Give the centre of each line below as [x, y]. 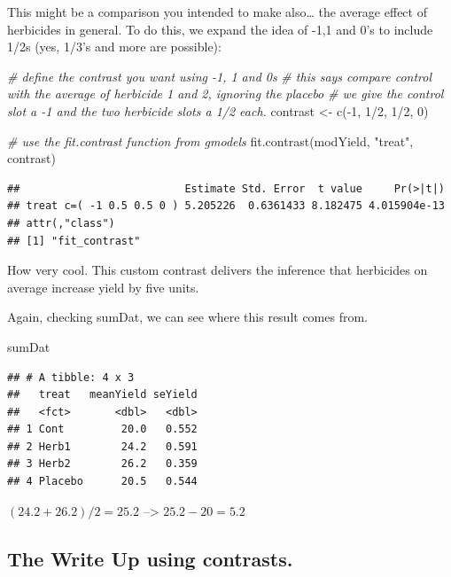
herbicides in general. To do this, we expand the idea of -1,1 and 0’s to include [220, 29]
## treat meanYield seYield [102, 395]
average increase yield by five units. [103, 287]
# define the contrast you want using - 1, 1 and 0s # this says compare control [219, 76]
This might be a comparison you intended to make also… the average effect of [217, 12]
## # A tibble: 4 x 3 [71, 377]
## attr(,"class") [61, 223]
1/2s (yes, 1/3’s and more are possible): [114, 47]
